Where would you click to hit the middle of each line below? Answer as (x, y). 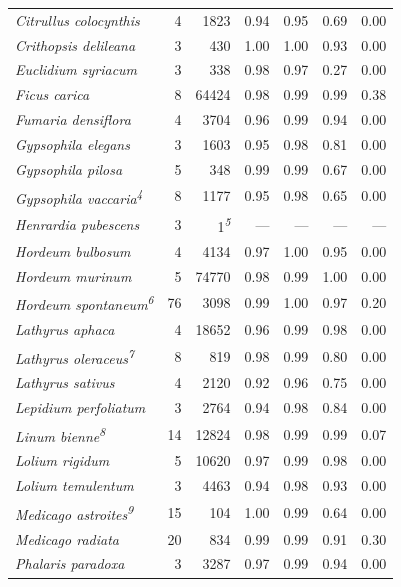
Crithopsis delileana (75, 44)
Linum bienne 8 (60, 434)
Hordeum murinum (73, 275)
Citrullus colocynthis (77, 19)
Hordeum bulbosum (73, 250)
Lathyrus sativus (65, 382)
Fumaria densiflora (73, 119)
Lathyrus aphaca (65, 328)
